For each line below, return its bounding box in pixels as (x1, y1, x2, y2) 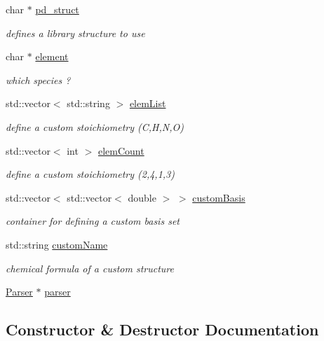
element (35, 49, 69, 64)
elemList (129, 96, 166, 111)
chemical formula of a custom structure (6, 260, 174, 275)
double (128, 190, 156, 204)
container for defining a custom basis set (6, 214, 180, 228)
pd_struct (35, 2, 79, 16)
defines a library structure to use (6, 25, 145, 40)
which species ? (6, 72, 71, 87)
